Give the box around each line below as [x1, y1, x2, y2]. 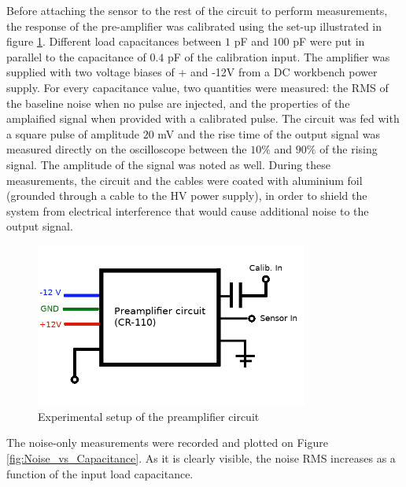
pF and [234, 33, 269, 50]
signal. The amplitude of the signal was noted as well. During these [6, 156, 331, 172]
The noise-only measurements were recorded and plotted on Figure [6, 434, 328, 451]
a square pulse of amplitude [6, 125, 139, 142]
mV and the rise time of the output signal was [157, 125, 380, 142]
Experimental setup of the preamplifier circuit [38, 408, 260, 424]
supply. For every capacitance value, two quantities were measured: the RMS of [6, 79, 389, 95]
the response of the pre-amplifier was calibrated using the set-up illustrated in [6, 17, 382, 34]
